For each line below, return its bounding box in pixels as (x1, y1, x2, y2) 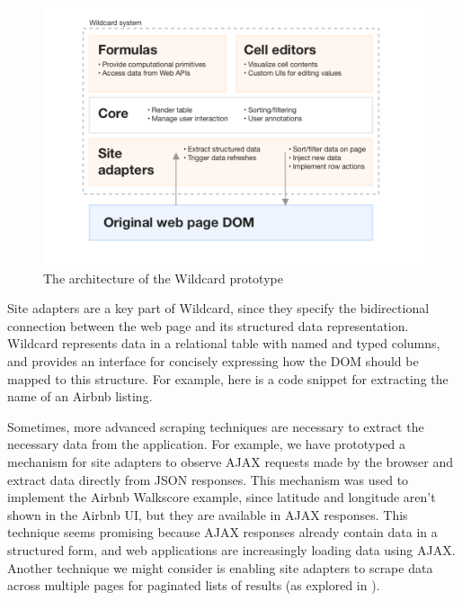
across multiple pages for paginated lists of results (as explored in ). (7, 576, 380, 595)
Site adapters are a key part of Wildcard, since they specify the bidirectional (7, 299, 430, 318)
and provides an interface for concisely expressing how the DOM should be (7, 351, 419, 370)
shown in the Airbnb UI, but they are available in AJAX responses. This (7, 505, 408, 524)
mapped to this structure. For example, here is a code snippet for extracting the (7, 369, 449, 388)
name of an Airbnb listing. (7, 387, 153, 406)
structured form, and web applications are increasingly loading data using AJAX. (7, 540, 456, 559)
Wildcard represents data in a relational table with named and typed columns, (7, 334, 440, 353)
